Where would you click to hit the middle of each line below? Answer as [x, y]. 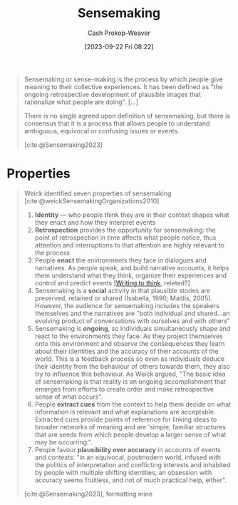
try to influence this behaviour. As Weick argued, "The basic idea [130, 374]
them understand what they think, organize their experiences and [131, 275]
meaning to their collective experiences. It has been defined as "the [124, 86]
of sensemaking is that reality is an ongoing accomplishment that [130, 381]
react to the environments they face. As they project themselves [129, 336]
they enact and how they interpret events [95, 222]
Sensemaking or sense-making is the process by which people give [124, 79]
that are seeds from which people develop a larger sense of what [130, 434]
